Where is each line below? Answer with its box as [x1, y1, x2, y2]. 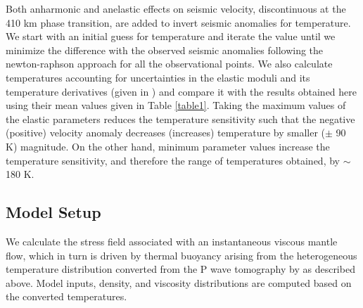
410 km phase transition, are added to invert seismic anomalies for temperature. [6, 15, 351, 30]
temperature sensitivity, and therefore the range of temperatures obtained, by [6, 153, 340, 167]
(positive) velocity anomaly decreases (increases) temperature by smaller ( [6, 125, 326, 140]
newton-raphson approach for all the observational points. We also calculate [6, 56, 333, 71]
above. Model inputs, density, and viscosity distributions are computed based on [6, 275, 352, 290]
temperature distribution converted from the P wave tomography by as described [6, 262, 355, 276]
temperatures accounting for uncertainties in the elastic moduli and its [6, 70, 310, 84]
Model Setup [6, 201, 101, 223]
